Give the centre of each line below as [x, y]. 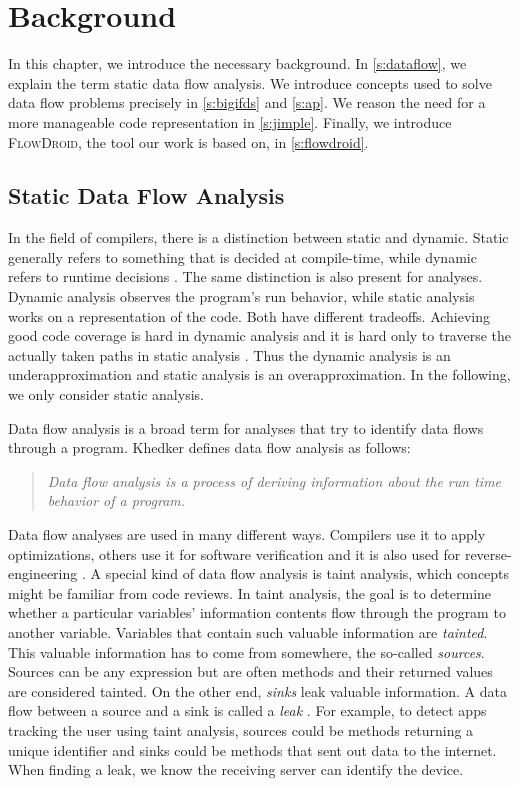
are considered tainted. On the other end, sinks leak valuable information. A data [257, 690]
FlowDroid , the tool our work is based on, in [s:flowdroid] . [188, 141]
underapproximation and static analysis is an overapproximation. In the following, [259, 374]
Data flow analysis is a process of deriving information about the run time [274, 480]
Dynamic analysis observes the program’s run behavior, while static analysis [241, 296]
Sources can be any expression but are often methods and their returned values [250, 671]
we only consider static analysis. [106, 394]
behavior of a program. [116, 500]
